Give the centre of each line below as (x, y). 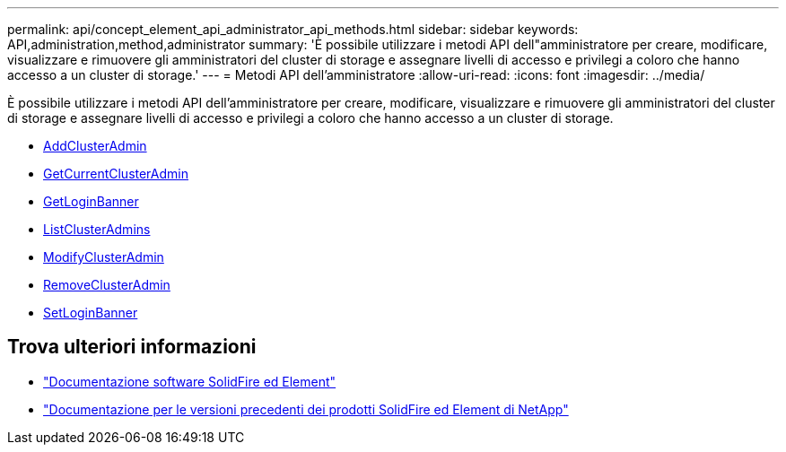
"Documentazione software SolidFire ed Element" (190, 381)
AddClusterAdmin (95, 146)
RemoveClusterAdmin (107, 285)
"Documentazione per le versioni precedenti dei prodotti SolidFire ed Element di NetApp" (306, 409)
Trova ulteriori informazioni (132, 347)
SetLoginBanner (91, 313)
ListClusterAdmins (97, 229)
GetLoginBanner (91, 201)
